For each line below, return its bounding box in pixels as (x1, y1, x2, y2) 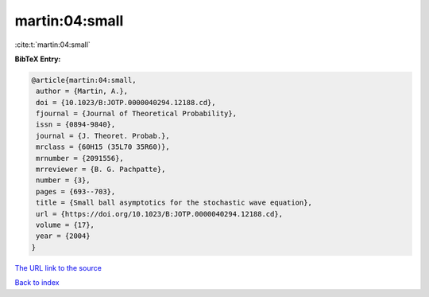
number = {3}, (36, 176, 91, 185)
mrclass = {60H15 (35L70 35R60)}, (36, 143, 170, 151)
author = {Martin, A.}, (36, 87, 129, 96)
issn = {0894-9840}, (36, 120, 116, 129)
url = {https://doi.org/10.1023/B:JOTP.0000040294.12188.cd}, (36, 209, 284, 218)
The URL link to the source (14, 263, 102, 272)
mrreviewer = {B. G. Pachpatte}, (36, 165, 166, 174)
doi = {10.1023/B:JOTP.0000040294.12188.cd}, (36, 98, 216, 107)
